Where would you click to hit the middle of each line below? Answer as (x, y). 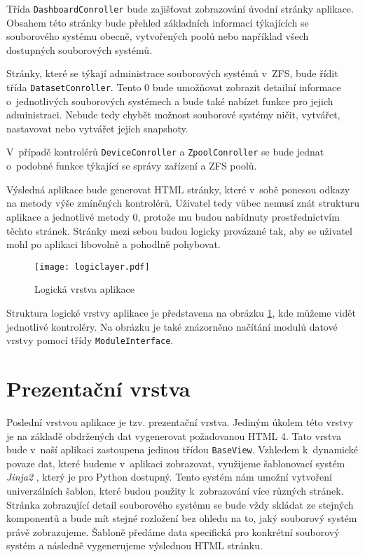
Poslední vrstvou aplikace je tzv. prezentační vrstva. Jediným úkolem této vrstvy (180, 421)
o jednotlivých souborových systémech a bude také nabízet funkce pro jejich (170, 101)
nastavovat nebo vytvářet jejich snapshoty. (97, 128)
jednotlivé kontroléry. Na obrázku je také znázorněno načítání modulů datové (172, 326)
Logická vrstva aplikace (85, 289)
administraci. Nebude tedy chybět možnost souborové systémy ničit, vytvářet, (173, 115)
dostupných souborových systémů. (80, 49)
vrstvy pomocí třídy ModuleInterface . (90, 340)
